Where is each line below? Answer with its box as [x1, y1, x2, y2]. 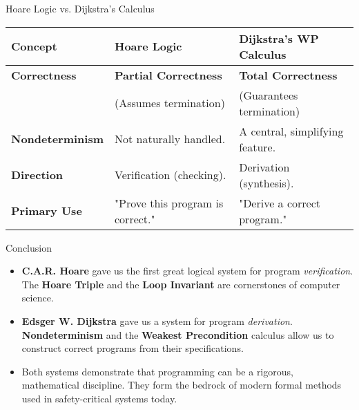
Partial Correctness [115, 66, 222, 83]
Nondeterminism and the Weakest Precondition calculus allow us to [21, 327, 334, 342]
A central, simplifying [239, 122, 344, 139]
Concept [11, 38, 57, 55]
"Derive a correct [239, 194, 321, 211]
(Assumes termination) [115, 95, 225, 111]
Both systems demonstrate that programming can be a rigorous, [21, 364, 293, 378]
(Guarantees [239, 86, 298, 103]
